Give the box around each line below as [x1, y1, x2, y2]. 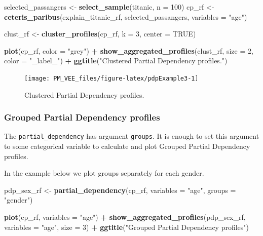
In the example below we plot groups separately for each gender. [4, 168, 204, 178]
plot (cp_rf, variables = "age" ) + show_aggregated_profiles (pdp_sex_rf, [4, 212, 246, 222]
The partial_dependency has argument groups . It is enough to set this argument [4, 131, 259, 141]
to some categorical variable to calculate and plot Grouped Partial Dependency [4, 141, 250, 151]
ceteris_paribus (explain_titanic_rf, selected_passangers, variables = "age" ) [4, 11, 247, 22]
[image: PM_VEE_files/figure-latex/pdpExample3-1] [24, 74, 199, 82]
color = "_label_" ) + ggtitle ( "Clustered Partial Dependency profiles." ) [4, 55, 228, 66]
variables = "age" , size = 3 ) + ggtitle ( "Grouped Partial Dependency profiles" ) [4, 221, 249, 232]
